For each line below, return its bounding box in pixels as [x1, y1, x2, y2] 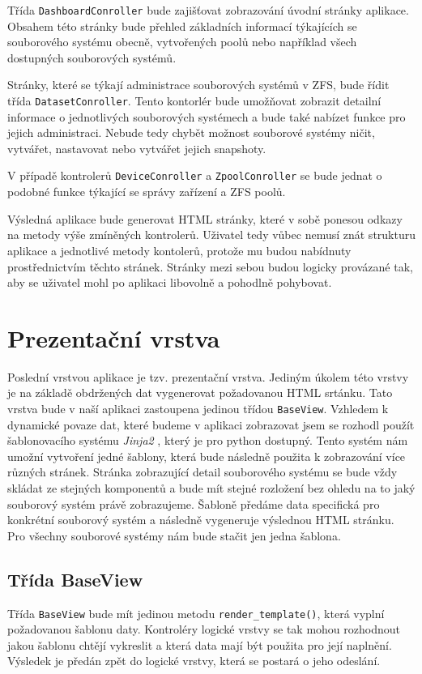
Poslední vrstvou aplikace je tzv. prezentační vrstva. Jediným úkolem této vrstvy [7, 368, 409, 385]
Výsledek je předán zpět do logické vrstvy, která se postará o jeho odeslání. [7, 652, 381, 669]
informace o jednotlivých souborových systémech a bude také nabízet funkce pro [7, 108, 406, 125]
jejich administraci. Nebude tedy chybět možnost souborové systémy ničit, [7, 124, 375, 141]
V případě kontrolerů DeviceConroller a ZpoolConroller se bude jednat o [7, 167, 382, 184]
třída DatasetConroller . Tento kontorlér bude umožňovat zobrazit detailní [7, 92, 382, 109]
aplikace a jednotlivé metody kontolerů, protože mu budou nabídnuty [7, 241, 352, 258]
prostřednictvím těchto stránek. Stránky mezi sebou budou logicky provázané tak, [7, 258, 413, 275]
